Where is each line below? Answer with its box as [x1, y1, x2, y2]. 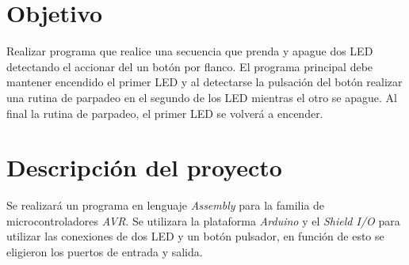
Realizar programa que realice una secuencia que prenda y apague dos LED [6, 43, 373, 59]
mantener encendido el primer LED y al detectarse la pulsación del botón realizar [6, 74, 403, 90]
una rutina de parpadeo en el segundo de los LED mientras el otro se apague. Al [6, 89, 397, 105]
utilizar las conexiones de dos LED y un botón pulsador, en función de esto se [6, 228, 384, 244]
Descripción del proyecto [6, 151, 282, 184]
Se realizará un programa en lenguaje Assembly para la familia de [6, 197, 325, 214]
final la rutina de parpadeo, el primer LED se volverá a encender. [6, 104, 323, 121]
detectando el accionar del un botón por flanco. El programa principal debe [6, 58, 373, 74]
